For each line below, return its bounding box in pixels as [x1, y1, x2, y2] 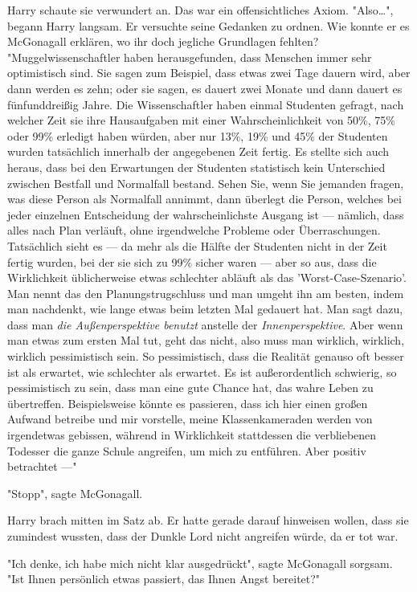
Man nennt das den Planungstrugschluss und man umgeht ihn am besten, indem [7, 284, 404, 301]
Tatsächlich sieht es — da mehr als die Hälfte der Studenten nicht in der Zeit [7, 237, 387, 254]
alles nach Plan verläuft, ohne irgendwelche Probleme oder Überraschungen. [7, 222, 381, 239]
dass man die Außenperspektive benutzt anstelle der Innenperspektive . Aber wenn [7, 316, 403, 333]
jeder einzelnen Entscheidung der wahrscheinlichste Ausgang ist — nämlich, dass [7, 206, 404, 223]
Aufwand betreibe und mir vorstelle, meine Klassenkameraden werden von [7, 410, 373, 427]
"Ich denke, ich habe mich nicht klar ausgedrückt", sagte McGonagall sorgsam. [7, 554, 393, 571]
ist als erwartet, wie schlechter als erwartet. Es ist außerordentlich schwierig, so [7, 363, 397, 380]
